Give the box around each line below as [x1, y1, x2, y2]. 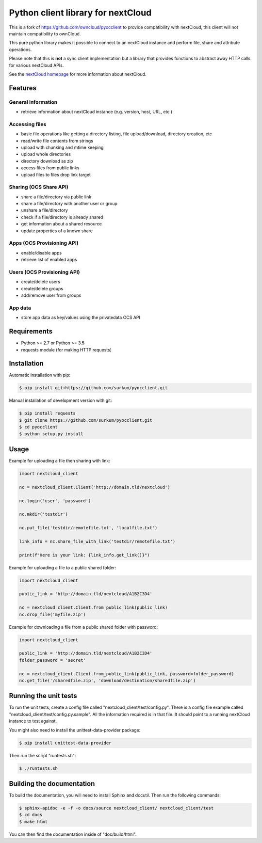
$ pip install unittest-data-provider [19, 740, 112, 746]
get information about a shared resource [21, 221, 102, 227]
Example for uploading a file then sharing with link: [9, 458, 110, 464]
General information [9, 98, 58, 105]
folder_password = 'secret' [19, 657, 86, 663]
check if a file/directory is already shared [21, 214, 103, 220]
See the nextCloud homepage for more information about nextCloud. [9, 71, 147, 77]
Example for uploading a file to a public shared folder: [9, 565, 116, 571]
